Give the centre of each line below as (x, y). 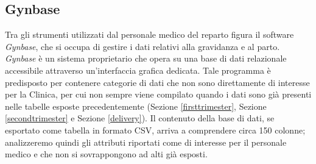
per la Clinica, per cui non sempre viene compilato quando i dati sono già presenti (158, 94)
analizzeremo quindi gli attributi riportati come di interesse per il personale (146, 142)
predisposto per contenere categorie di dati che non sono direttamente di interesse (157, 82)
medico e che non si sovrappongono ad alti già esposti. (106, 154)
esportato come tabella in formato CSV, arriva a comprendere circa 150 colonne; (155, 130)
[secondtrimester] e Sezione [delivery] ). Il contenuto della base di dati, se (140, 118)
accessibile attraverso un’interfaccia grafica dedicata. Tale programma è (138, 70)
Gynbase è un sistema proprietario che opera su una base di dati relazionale (146, 58)
